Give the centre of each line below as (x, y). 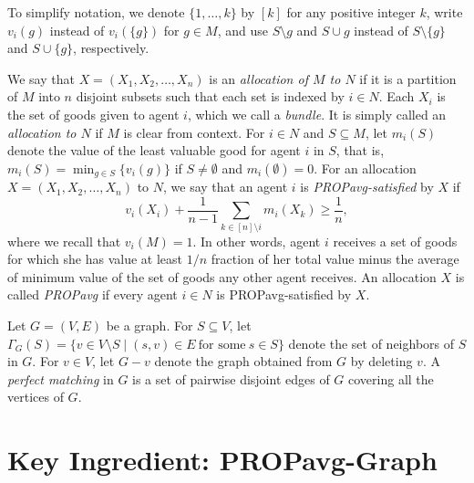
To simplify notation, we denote (96, 12)
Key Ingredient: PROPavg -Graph (222, 460)
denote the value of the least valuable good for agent (154, 150)
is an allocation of (258, 78)
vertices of (36, 397)
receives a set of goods (395, 241)
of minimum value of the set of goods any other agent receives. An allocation (222, 276)
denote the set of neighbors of (371, 343)
